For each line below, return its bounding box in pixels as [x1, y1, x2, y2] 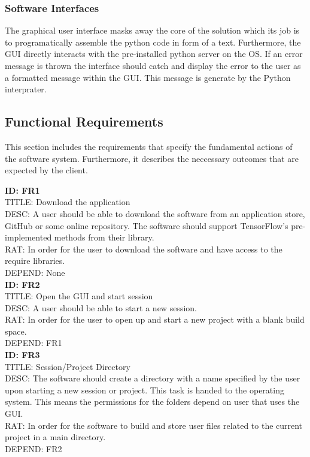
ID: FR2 [5, 278, 40, 290]
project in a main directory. [5, 431, 106, 443]
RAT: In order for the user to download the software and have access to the [5, 242, 282, 255]
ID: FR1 [5, 184, 40, 196]
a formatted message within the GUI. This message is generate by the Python [5, 71, 291, 83]
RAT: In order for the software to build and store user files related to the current [5, 419, 303, 431]
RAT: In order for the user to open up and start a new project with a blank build [5, 313, 305, 326]
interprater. [5, 83, 47, 95]
